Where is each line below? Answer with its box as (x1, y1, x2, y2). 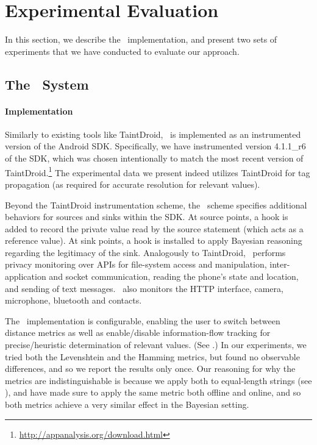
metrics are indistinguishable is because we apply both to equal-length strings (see (5, 374, 312, 386)
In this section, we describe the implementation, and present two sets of (5, 33, 277, 46)
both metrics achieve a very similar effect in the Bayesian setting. (5, 398, 249, 411)
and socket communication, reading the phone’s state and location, (49, 270, 299, 283)
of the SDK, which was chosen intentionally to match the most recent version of (5, 152, 304, 165)
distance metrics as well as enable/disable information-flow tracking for (5, 326, 271, 339)
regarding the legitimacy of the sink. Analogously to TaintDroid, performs (5, 246, 286, 258)
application (5, 270, 46, 283)
